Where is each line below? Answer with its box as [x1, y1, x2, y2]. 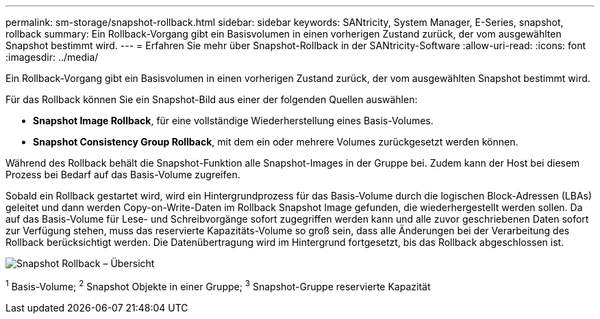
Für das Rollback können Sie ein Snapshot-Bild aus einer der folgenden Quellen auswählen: [5, 94, 418, 105]
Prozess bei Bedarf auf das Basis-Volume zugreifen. [5, 169, 240, 180]
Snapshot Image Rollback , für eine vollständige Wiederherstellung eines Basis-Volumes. [33, 115, 434, 126]
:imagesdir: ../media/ [5, 51, 99, 63]
